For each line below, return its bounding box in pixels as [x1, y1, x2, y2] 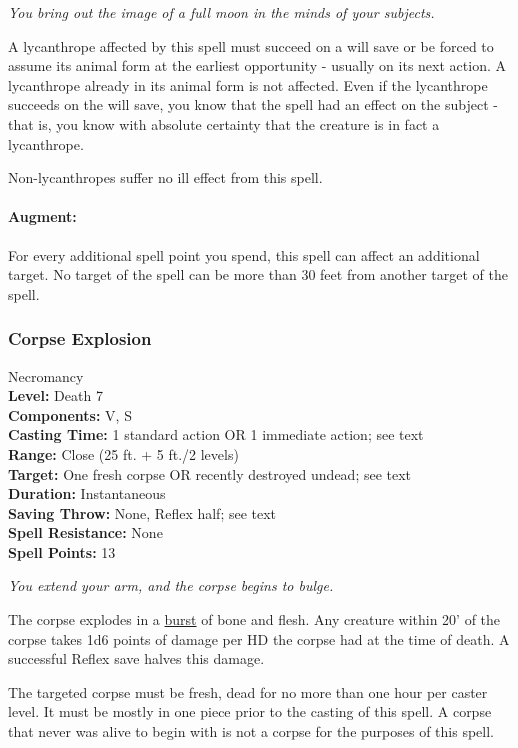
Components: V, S [8, 404, 132, 425]
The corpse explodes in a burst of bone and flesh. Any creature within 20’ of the [8, 609, 501, 630]
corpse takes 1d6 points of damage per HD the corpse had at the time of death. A [8, 628, 510, 649]
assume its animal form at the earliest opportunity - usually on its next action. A [8, 55, 506, 76]
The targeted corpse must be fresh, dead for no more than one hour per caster [8, 681, 488, 702]
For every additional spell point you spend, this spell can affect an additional [8, 244, 480, 265]
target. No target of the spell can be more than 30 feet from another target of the [8, 264, 509, 285]
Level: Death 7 [8, 385, 103, 406]
